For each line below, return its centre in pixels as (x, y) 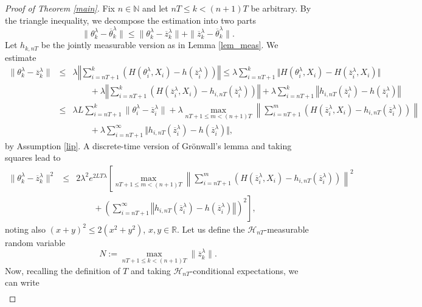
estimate (21, 57)
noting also (25, 229)
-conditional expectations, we (244, 270)
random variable (35, 242)
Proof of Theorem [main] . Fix (60, 8)
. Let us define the (211, 229)
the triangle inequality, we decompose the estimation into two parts (130, 20)
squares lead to (33, 157)
